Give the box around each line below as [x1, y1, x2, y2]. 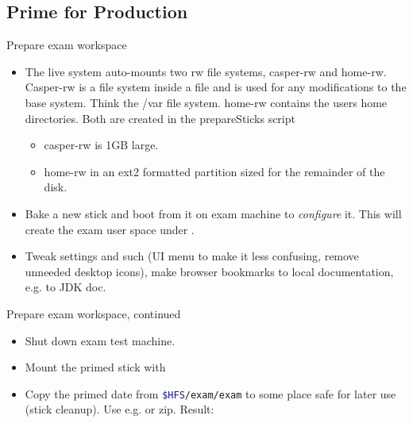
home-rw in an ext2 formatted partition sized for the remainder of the [44, 163, 385, 179]
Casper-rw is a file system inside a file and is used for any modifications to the [25, 79, 407, 95]
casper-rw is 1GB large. [44, 137, 159, 153]
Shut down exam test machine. [25, 332, 176, 348]
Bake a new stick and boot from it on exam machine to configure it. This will [25, 205, 402, 221]
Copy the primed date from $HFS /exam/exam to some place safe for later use [25, 385, 396, 402]
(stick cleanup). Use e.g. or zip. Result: [25, 401, 214, 417]
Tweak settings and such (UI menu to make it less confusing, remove [25, 248, 359, 264]
